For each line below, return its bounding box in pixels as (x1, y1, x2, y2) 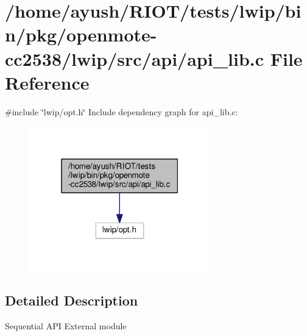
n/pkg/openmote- (5, 22, 157, 47)
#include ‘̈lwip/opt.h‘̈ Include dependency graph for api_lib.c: (5, 105, 238, 118)
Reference (5, 70, 90, 95)
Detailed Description (5, 291, 138, 310)
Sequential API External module (5, 320, 127, 332)
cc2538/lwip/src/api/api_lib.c (5, 46, 264, 71)
